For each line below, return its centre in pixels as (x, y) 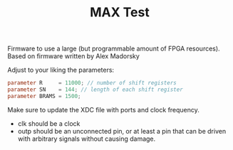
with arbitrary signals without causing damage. (87, 139)
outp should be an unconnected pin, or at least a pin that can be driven (122, 131)
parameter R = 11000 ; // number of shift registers (92, 83)
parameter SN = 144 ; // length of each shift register (95, 90)
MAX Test (120, 12)
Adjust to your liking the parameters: (61, 70)
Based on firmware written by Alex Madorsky (74, 56)
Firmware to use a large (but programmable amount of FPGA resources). (114, 49)
